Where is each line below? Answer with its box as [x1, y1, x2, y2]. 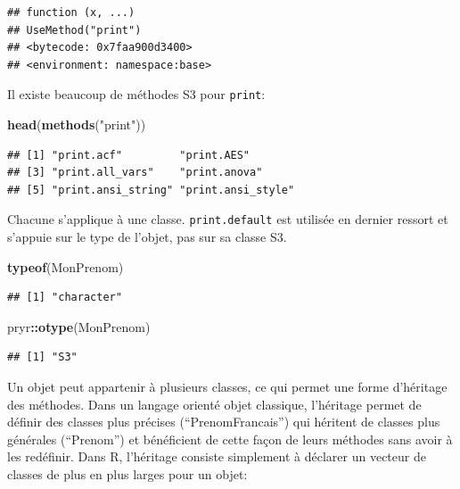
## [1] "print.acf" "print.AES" [7, 148, 251, 162]
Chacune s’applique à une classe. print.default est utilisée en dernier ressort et [7, 210, 448, 228]
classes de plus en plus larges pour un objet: [7, 465, 248, 483]
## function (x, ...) [7, 6, 136, 19]
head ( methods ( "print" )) [7, 115, 146, 134]
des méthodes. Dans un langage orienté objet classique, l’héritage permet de [7, 394, 422, 413]
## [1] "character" [7, 291, 122, 304]
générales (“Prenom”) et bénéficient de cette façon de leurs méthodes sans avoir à [7, 429, 453, 448]
